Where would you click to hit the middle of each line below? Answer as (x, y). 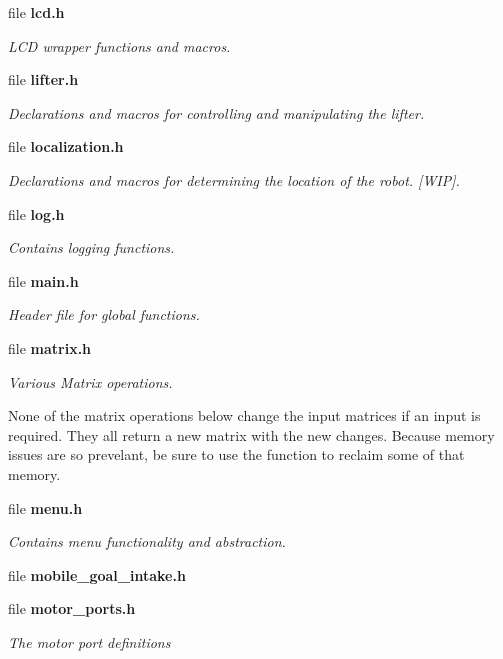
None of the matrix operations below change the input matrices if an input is (244, 415)
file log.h (36, 213)
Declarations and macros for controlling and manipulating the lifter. (216, 112)
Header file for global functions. (104, 314)
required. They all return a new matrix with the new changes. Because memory (251, 434)
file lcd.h (36, 12)
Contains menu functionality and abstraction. (147, 541)
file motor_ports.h (72, 608)
